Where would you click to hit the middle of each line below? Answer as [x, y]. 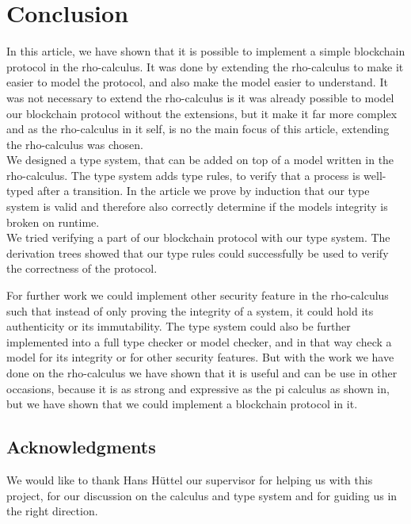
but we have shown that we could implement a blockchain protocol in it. [182, 404]
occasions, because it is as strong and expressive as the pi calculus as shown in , [198, 388]
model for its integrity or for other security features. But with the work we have [200, 357]
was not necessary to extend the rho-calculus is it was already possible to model [200, 97]
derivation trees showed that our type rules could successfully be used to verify [198, 252]
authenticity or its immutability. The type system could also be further [179, 326]
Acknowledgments [81, 447]
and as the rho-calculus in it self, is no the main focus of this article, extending [198, 129]
